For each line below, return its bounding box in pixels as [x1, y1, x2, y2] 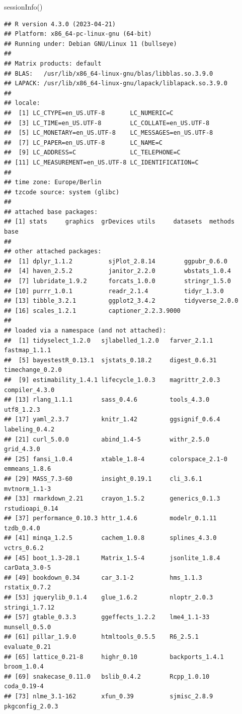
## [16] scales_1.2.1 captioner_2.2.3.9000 [4, 307, 181, 314]
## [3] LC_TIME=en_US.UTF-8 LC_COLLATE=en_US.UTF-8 [4, 119, 210, 127]
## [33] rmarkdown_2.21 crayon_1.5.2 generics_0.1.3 [4, 495, 220, 503]
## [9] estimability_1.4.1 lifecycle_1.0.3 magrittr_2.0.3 [4, 376, 220, 383]
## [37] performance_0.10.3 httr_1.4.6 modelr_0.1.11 [4, 515, 217, 522]
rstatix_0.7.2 [4, 584, 51, 591]
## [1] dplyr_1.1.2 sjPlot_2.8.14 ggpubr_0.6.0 [4, 257, 227, 265]
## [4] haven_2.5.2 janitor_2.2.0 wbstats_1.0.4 [4, 267, 231, 275]
